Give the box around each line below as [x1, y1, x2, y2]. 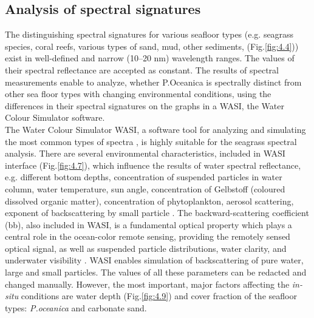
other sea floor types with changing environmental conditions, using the [5, 87, 271, 100]
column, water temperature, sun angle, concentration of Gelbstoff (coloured [5, 182, 285, 195]
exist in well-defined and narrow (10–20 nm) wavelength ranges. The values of [5, 52, 295, 64]
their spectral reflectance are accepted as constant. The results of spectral [5, 63, 279, 76]
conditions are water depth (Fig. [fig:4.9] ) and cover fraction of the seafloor [21, 289, 297, 302]
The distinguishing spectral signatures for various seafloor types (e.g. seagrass [5, 28, 294, 41]
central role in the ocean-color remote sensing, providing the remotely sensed [5, 230, 290, 243]
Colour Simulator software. [5, 111, 105, 124]
